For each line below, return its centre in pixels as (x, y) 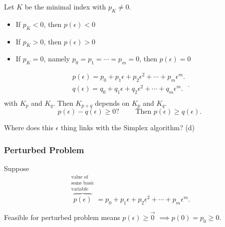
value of (80, 177)
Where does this (29, 127)
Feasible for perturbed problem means (62, 217)
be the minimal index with (65, 6)
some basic (83, 183)
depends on (112, 103)
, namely (57, 59)
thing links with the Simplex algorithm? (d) (128, 127)
